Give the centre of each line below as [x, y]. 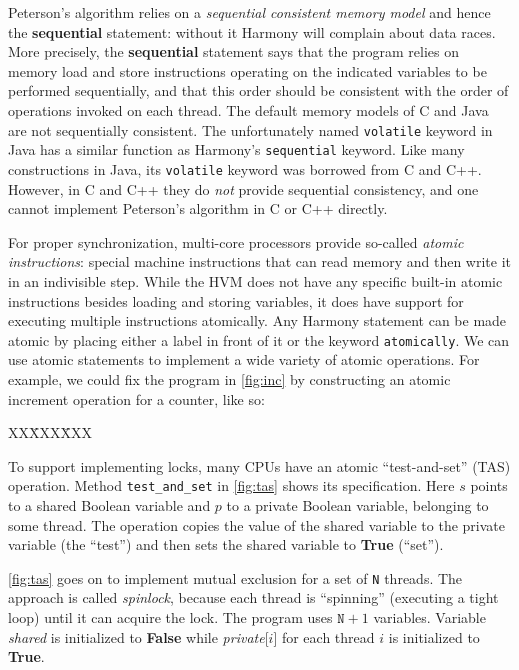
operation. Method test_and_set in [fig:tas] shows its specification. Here [231, 485]
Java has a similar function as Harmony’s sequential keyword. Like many [236, 149]
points [489, 485]
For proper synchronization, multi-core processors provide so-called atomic [236, 241]
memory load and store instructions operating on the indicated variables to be [247, 70]
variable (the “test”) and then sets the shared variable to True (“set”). [226, 544]
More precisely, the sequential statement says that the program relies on [233, 51]
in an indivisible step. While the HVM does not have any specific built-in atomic [255, 280]
